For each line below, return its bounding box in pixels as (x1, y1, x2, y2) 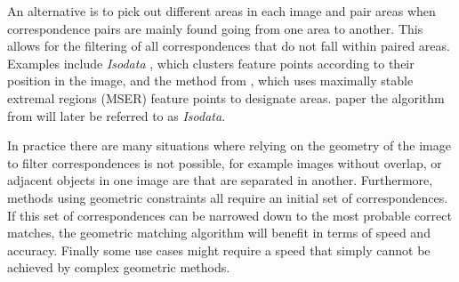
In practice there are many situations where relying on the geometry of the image (7, 136, 451, 155)
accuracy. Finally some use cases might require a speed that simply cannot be (7, 240, 431, 259)
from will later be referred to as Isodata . (7, 106, 226, 125)
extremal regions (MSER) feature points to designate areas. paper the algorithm (7, 88, 445, 107)
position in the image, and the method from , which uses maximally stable (7, 71, 414, 90)
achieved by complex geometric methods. (7, 258, 230, 277)
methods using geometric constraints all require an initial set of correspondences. (7, 188, 448, 206)
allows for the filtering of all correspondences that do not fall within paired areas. (7, 36, 450, 55)
